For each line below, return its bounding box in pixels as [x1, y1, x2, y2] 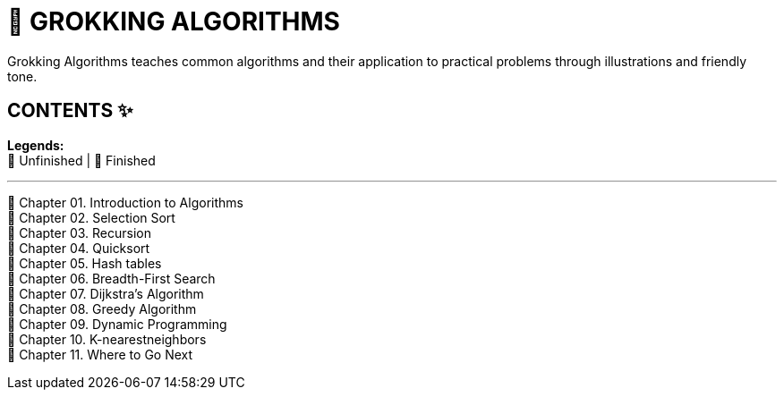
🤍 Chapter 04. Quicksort [7, 240, 150, 256]
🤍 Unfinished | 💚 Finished [7, 152, 156, 168]
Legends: [7, 137, 64, 153]
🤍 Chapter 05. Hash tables [7, 255, 162, 271]
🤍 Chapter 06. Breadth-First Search [7, 270, 216, 286]
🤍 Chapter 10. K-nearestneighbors [7, 331, 207, 347]
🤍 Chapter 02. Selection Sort [7, 209, 175, 225]
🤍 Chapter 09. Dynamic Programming [7, 316, 227, 332]
